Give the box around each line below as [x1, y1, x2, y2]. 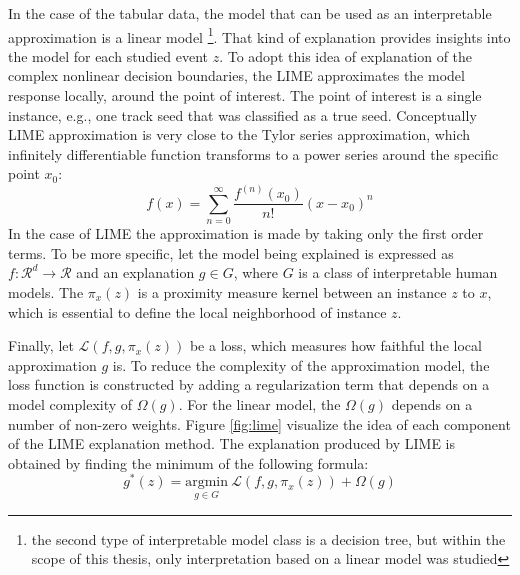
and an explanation [76, 262, 195, 283]
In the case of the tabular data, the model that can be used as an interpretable [8, 3, 492, 23]
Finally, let [8, 335, 74, 356]
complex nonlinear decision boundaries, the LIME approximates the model [8, 65, 465, 86]
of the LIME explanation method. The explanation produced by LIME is [8, 433, 456, 454]
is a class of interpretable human [298, 262, 498, 283]
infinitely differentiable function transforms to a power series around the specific [8, 143, 499, 164]
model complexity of [8, 393, 133, 414]
